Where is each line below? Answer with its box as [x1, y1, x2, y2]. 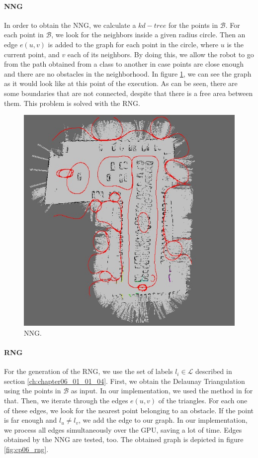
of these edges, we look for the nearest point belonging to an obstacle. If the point [4, 405, 254, 415]
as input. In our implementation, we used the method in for [71, 385, 253, 396]
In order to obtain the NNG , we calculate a [4, 19, 136, 30]
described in [195, 366, 232, 376]
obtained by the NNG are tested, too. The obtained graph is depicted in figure [4, 434, 244, 445]
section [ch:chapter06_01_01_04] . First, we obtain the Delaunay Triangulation [4, 375, 245, 386]
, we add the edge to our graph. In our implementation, [78, 415, 248, 425]
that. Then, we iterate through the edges [4, 395, 128, 405]
